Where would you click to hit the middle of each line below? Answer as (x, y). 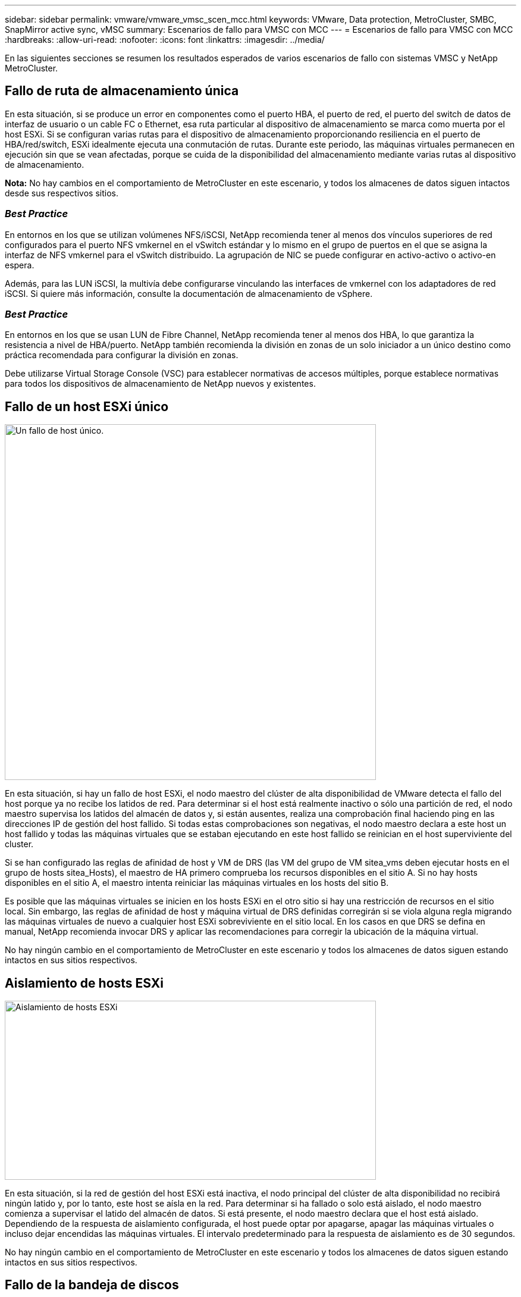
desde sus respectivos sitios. (62, 193)
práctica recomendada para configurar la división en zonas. (122, 355)
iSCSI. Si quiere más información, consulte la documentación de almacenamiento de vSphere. (189, 293)
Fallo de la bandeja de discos (92, 1285)
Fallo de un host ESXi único (87, 406)
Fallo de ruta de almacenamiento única (122, 91)
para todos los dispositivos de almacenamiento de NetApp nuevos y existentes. (160, 384)
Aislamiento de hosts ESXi (84, 983)
